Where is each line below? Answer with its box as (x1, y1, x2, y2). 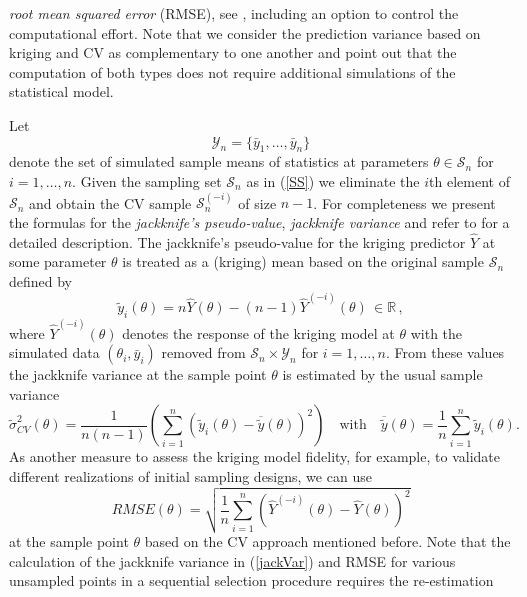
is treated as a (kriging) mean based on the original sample (122, 251, 484, 272)
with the (410, 322, 463, 343)
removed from (161, 342, 246, 363)
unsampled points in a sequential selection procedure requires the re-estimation (9, 570, 494, 591)
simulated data (9, 342, 100, 363)
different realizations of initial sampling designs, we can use (9, 466, 372, 486)
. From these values (385, 342, 505, 363)
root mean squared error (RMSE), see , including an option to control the (9, 3, 459, 23)
